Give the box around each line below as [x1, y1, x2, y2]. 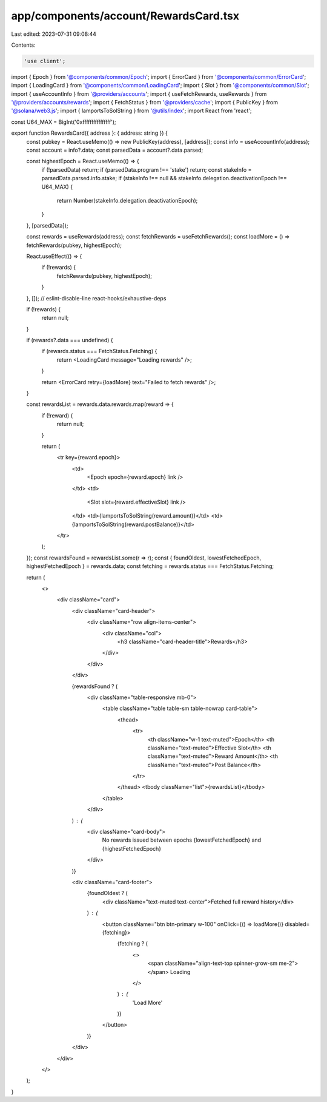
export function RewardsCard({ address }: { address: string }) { [11, 129, 168, 137]
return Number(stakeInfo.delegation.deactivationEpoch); [56, 197, 198, 204]
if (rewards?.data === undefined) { [26, 337, 113, 344]
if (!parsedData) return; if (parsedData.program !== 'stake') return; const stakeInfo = [41, 166, 252, 173]
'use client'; [24, 58, 66, 64]
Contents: [11, 41, 36, 49]
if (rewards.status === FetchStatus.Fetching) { [41, 348, 157, 355]
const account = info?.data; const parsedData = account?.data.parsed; [26, 146, 203, 154]
